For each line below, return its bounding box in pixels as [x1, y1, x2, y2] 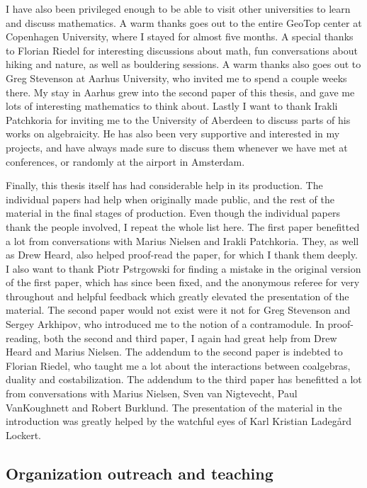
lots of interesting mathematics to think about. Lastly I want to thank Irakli [6, 98, 338, 113]
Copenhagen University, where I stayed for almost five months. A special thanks [6, 29, 354, 44]
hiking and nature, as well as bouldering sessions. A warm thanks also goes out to [6, 57, 361, 72]
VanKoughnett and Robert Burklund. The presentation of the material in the [6, 399, 342, 414]
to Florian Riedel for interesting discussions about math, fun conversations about [6, 42, 358, 57]
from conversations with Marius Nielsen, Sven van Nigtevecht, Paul [6, 386, 298, 401]
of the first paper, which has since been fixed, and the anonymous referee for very [6, 275, 360, 290]
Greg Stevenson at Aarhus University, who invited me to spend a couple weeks [6, 70, 347, 85]
